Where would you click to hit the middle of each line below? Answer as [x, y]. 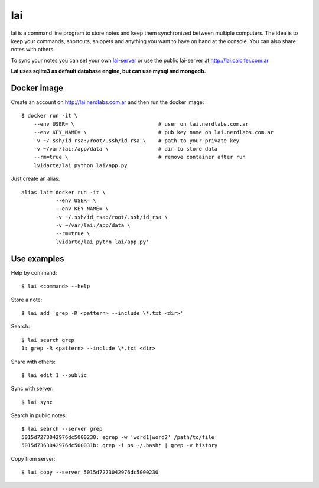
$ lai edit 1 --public [54, 375]
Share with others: [33, 362]
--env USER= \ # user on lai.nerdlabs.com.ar [141, 124]
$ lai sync [37, 402]
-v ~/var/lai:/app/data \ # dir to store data [126, 149]
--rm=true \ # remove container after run [139, 157]
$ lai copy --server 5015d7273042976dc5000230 [90, 472]
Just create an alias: [35, 179]
